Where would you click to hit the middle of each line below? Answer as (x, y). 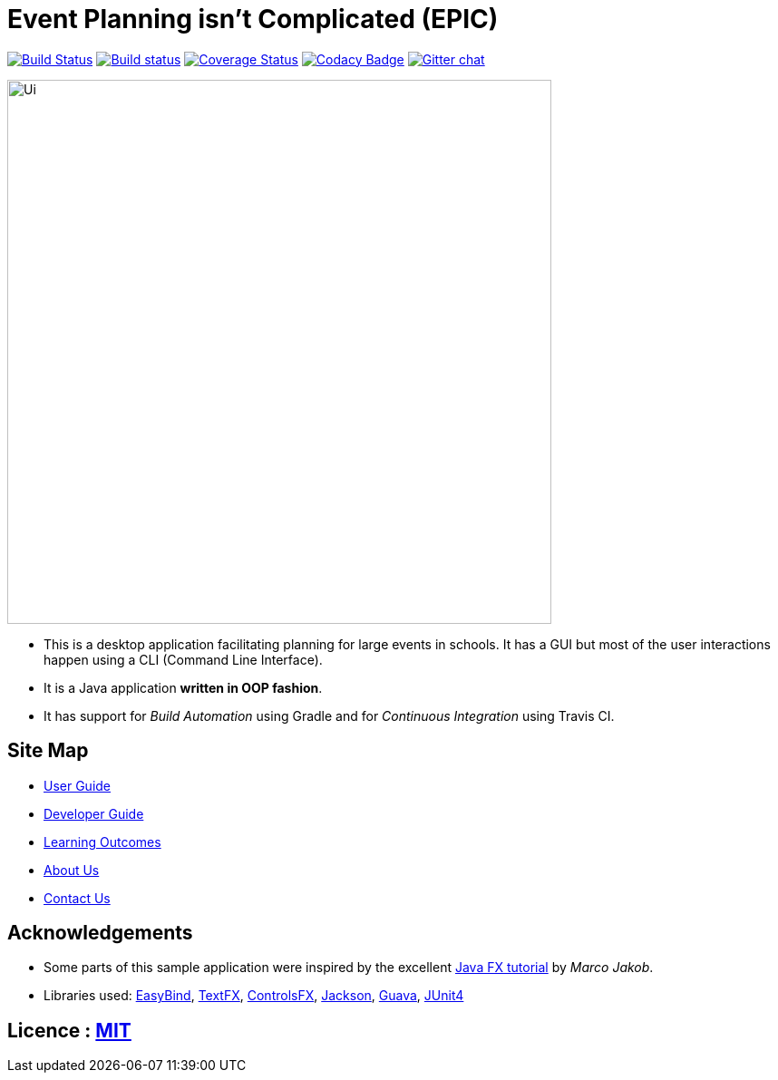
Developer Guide (94, 813)
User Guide (78, 785)
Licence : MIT (69, 1030)
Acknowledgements (100, 933)
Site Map (48, 751)
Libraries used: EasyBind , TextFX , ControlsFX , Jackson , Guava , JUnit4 (254, 996)
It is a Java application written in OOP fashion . (183, 687)
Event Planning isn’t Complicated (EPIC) (253, 19)
